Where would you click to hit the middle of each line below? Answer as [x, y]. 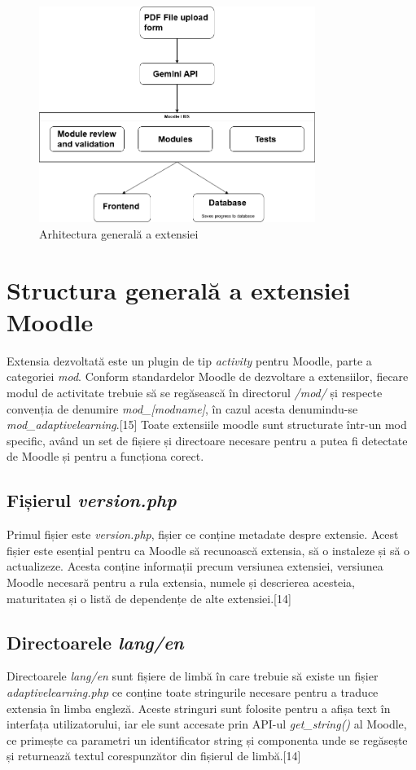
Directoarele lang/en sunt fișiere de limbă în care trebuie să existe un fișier [193, 676]
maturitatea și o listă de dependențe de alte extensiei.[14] [149, 598]
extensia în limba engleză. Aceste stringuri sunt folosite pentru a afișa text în [199, 708]
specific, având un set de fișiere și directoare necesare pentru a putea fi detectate [207, 440]
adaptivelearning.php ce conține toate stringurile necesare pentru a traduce [193, 691]
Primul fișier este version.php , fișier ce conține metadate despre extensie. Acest [203, 534]
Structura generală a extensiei [179, 289]
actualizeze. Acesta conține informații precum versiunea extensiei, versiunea [195, 566]
